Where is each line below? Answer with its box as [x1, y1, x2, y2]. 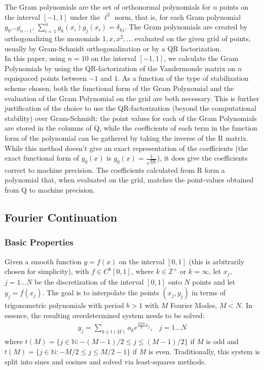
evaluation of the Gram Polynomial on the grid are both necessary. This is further [5, 92, 259, 103]
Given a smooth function [5, 256, 82, 266]
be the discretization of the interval [34, 276, 144, 287]
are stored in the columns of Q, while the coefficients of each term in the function [5, 122, 257, 133]
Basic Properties [5, 236, 73, 249]
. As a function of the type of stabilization [118, 73, 249, 83]
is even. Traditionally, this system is [148, 346, 260, 356]
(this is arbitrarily [188, 256, 245, 266]
